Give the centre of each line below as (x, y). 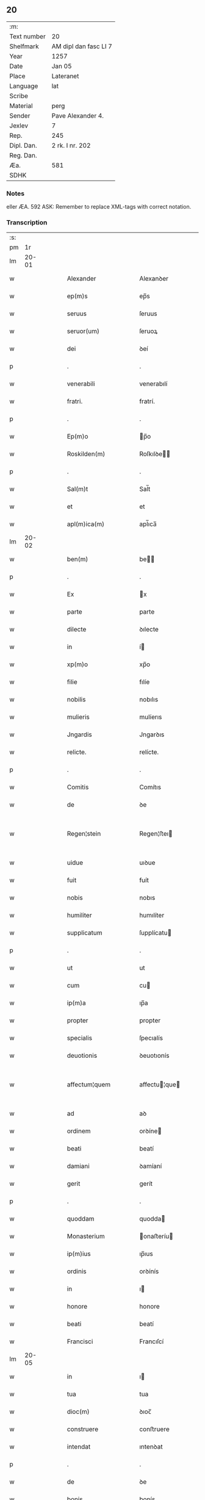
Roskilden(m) (86, 454)
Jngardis (80, 734)
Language (24, 86)
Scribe (19, 96)
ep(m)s (77, 296)
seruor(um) (83, 331)
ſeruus (148, 314)
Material (21, 106)
